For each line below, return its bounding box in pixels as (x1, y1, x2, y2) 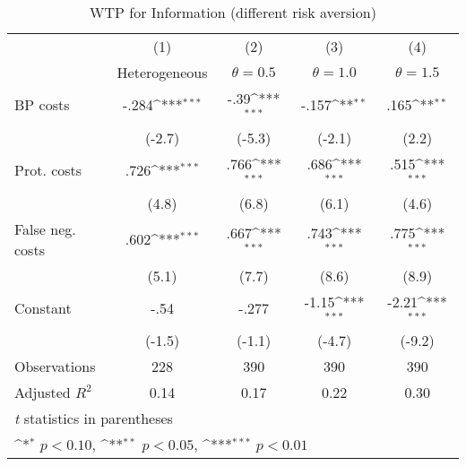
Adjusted (14, 382, 71, 403)
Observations (14, 356, 96, 377)
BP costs (14, 94, 70, 116)
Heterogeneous (116, 62, 208, 82)
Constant (14, 297, 72, 318)
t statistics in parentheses (14, 408, 173, 429)
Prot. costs (14, 160, 82, 181)
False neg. (14, 218, 76, 239)
